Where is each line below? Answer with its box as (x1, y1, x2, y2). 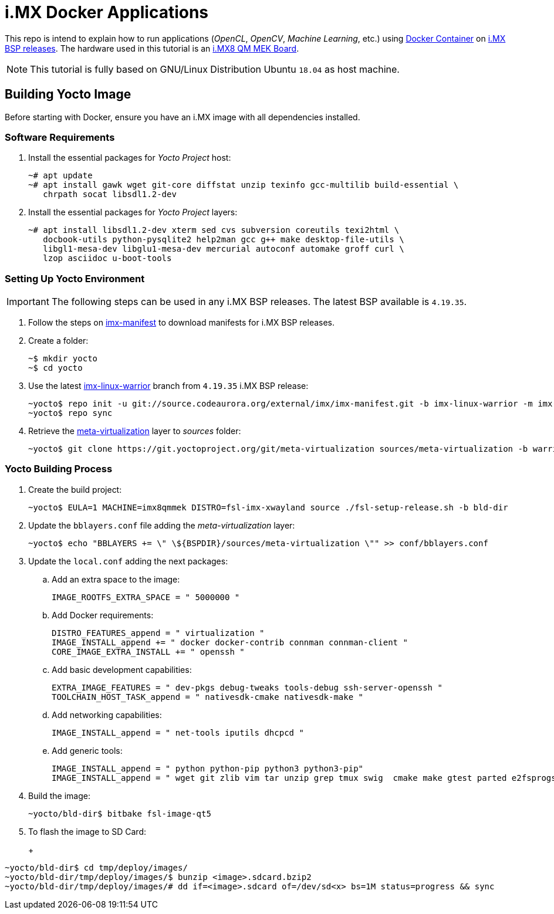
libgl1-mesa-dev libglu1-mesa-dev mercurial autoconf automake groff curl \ (43, 244, 404, 254)
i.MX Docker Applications (5, 2, 209, 22)
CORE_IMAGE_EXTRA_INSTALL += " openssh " (52, 646, 245, 656)
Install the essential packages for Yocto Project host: (28, 153, 231, 163)
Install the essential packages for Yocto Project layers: (28, 207, 238, 218)
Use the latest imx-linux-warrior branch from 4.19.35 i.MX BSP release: (28, 381, 309, 391)
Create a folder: (28, 336, 89, 346)
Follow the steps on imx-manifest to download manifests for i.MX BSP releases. (28, 317, 335, 328)
